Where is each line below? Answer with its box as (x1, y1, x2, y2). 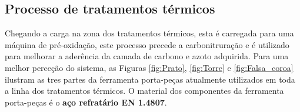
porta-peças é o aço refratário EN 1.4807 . (5, 96, 167, 108)
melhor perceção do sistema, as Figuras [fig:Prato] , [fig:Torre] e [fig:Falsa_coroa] (5, 61, 294, 73)
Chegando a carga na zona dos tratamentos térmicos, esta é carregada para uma (5, 27, 294, 39)
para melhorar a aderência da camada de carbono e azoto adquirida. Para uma (5, 50, 289, 62)
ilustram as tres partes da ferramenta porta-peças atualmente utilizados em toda (5, 73, 295, 85)
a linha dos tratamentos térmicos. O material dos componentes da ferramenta (5, 84, 284, 97)
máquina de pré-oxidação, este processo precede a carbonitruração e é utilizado (5, 38, 289, 50)
